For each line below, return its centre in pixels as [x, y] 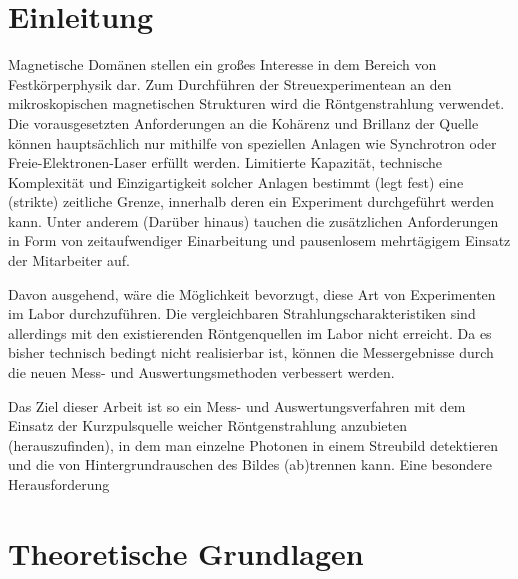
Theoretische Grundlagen [186, 552]
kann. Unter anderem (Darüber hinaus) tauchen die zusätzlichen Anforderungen [253, 220]
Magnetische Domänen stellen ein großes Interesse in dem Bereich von [222, 64]
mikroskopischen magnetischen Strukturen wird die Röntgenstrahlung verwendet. [256, 103]
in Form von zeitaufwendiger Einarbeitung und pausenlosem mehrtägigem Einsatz [259, 240]
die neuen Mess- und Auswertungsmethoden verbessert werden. [201, 372]
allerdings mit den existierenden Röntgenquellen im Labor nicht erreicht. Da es [250, 332]
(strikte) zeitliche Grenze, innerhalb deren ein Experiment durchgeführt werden [251, 201]
